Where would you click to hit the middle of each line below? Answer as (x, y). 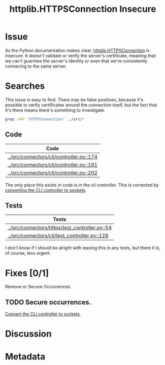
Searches (25, 86)
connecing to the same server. (36, 66)
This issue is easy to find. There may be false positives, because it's (74, 100)
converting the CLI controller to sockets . (46, 190)
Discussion (28, 334)
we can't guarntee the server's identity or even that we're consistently (76, 61)
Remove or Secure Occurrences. (38, 287)
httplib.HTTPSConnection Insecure (83, 9)
